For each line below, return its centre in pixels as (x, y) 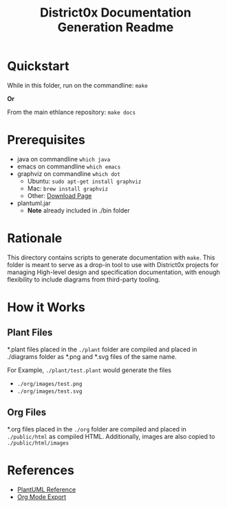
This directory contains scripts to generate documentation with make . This (111, 257)
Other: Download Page (60, 195)
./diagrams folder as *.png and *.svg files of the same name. (92, 356)
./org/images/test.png (50, 384)
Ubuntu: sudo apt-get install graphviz (84, 181)
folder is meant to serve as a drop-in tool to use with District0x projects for (113, 264)
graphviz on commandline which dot (68, 173)
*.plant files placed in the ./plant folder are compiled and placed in (102, 349)
